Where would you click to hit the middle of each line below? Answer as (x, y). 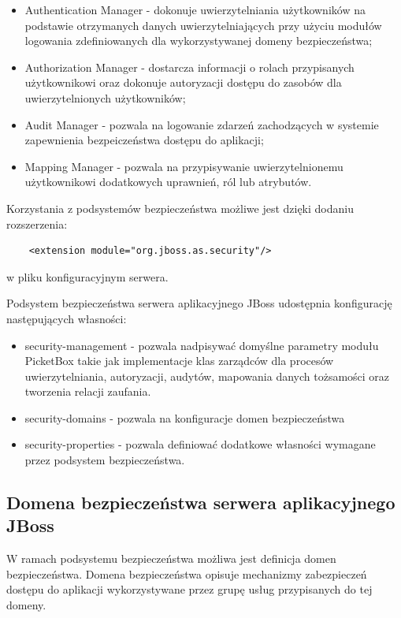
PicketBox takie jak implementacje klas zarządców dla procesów (179, 361)
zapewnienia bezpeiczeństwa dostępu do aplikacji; (144, 140)
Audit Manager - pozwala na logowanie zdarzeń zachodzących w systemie (202, 124)
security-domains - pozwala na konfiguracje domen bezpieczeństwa (185, 417)
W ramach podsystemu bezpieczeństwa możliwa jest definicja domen (171, 558)
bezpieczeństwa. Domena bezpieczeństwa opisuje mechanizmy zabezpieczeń (187, 573)
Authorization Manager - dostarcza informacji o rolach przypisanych (189, 67)
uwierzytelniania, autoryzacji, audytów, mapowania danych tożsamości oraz (207, 376)
